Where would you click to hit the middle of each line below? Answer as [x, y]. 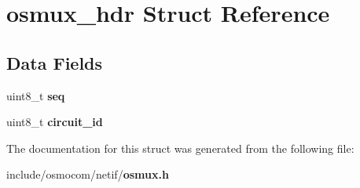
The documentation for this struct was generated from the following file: [180, 148]
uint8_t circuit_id [55, 122]
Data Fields [55, 62]
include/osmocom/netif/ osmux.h [88, 174]
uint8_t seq [36, 95]
